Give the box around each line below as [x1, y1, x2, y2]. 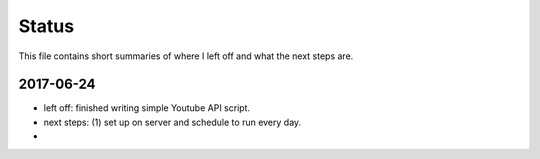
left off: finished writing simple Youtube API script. [43, 102, 250, 114]
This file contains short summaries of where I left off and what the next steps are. [18, 50, 354, 62]
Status [18, 15, 75, 37]
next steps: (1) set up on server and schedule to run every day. [43, 116, 302, 128]
